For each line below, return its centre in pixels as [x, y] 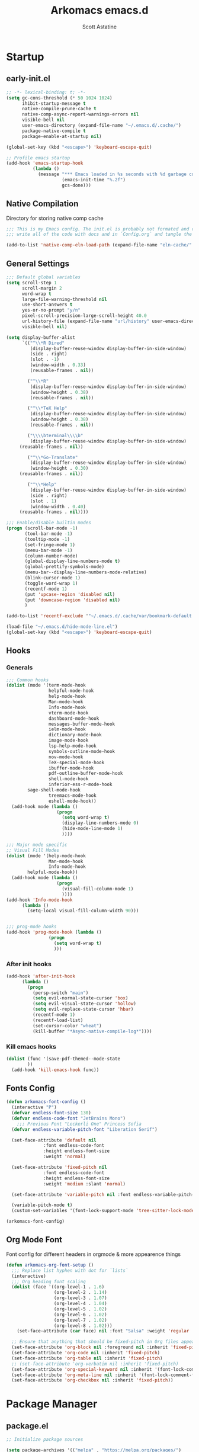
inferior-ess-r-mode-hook [80, 785]
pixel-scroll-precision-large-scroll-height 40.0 [84, 316]
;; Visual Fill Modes [33, 850]
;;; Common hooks [28, 680]
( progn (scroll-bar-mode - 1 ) [42, 528]
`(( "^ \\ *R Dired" [43, 343]
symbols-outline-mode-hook [82, 751]
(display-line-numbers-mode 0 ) [100, 823]
